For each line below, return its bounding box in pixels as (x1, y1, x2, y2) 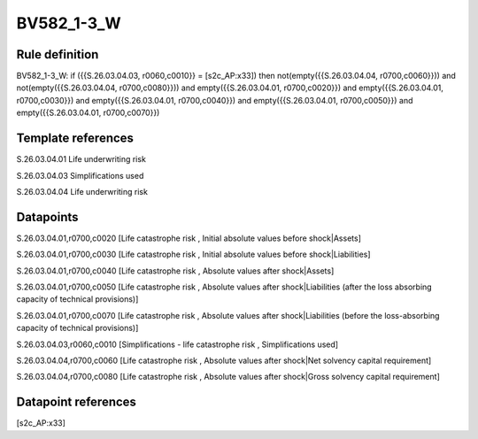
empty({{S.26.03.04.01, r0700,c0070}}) (16, 107, 160, 119)
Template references (16, 131, 135, 146)
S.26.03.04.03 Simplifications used (16, 170, 144, 181)
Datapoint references (16, 395, 137, 410)
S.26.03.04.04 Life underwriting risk (16, 186, 148, 196)
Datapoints (16, 209, 79, 225)
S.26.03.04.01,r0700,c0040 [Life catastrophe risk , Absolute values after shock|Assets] (16, 266, 335, 276)
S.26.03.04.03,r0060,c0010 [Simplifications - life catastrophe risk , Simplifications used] (16, 339, 339, 350)
